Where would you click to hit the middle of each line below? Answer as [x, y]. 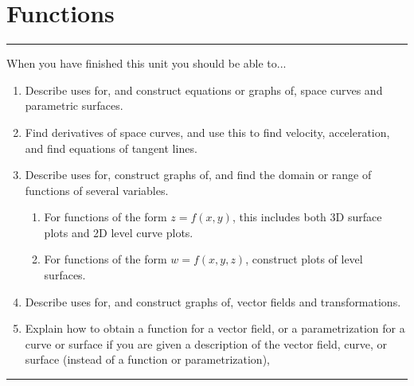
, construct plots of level [304, 259]
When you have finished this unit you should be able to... [146, 63]
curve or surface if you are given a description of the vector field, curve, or [206, 343]
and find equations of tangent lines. [111, 148]
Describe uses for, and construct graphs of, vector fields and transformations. [213, 301]
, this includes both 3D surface [307, 217]
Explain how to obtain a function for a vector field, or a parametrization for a [215, 328]
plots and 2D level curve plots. [119, 232]
